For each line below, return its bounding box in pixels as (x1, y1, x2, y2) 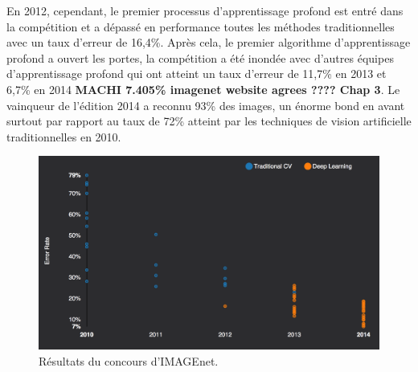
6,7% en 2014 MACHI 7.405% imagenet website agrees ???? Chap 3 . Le (6, 80, 400, 97)
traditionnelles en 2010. (6, 128, 121, 145)
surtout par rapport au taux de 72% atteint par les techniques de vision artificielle (6, 112, 412, 129)
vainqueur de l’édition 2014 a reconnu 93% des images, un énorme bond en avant (6, 96, 405, 113)
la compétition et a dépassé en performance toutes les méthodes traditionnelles (6, 18, 395, 35)
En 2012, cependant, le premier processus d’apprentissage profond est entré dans (6, 2, 404, 18)
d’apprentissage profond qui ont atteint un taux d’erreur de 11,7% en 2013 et (6, 65, 387, 82)
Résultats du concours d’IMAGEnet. (39, 352, 219, 369)
